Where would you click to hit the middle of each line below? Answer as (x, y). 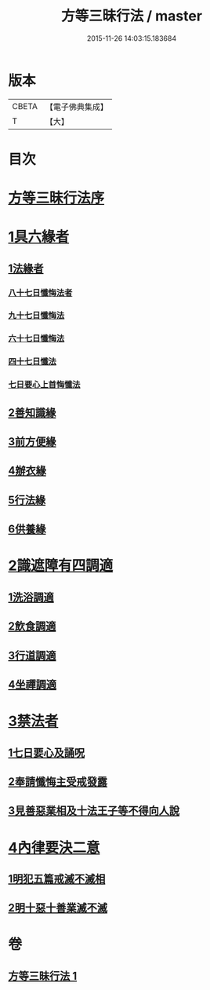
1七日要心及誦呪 (47, 753)
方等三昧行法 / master (132, 16)
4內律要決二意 (54, 848)
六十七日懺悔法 (36, 338)
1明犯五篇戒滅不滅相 (57, 879)
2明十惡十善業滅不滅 (58, 908)
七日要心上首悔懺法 (44, 385)
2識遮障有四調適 (61, 566)
